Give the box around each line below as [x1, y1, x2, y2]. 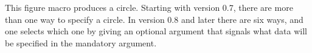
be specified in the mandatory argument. [5, 36, 157, 49]
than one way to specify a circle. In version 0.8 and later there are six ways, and [5, 13, 303, 25]
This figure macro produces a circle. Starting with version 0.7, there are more [5, 1, 293, 13]
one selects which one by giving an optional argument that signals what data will [5, 25, 307, 37]
